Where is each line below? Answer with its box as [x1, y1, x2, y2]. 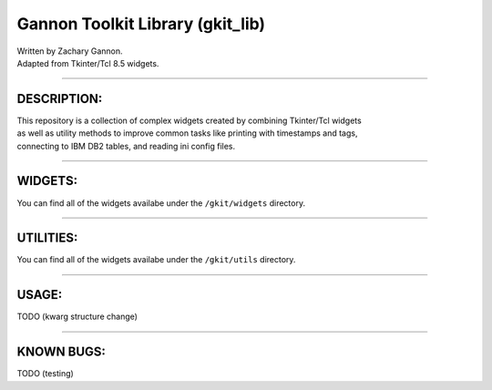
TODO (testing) [16, 368, 75, 379]
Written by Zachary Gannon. [16, 46, 123, 56]
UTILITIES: [16, 231, 78, 246]
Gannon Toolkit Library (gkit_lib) [16, 14, 266, 34]
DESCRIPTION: [16, 91, 103, 107]
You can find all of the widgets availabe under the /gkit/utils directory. [16, 254, 296, 265]
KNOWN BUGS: [16, 344, 107, 360]
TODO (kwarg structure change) [16, 311, 138, 323]
